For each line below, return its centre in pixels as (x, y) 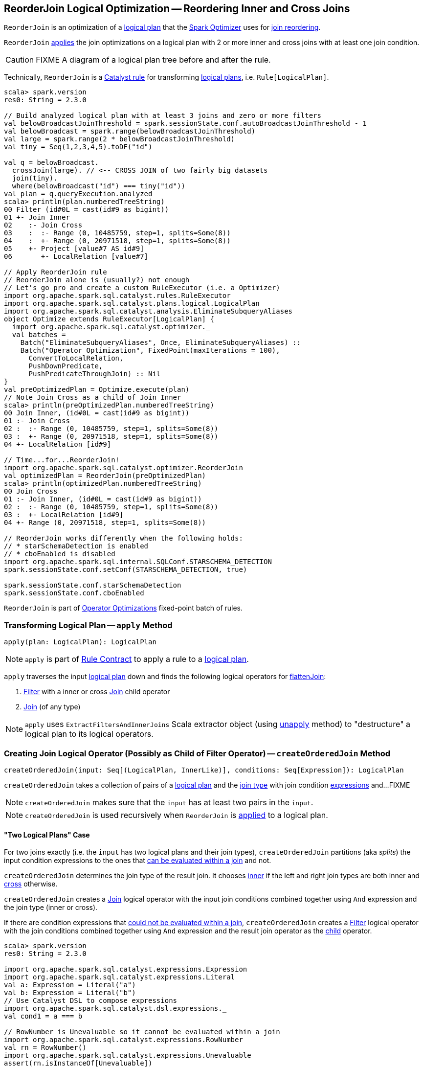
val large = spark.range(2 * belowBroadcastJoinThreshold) (120, 139)
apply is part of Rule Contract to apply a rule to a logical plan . (137, 659)
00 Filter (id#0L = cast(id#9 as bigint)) (87, 210)
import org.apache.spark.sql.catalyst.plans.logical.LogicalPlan (132, 304)
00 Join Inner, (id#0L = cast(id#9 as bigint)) (97, 413)
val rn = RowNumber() (45, 1048)
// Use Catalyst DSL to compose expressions (91, 1001)
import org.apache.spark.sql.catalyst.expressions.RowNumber (123, 1040)
